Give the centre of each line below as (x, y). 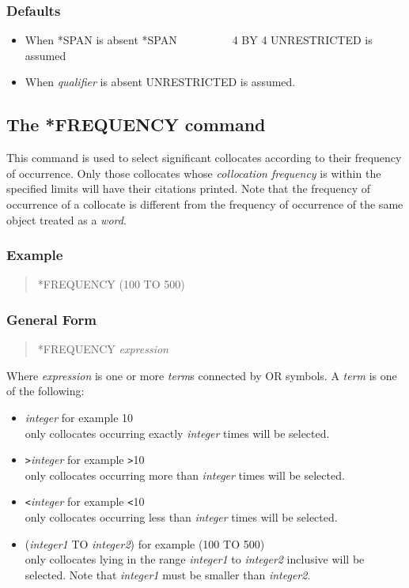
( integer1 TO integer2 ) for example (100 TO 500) (145, 543)
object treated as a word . (66, 219)
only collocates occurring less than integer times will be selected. (181, 517)
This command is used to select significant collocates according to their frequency (204, 158)
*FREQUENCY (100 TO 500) (111, 284)
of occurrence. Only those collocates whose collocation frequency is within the (194, 173)
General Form (51, 319)
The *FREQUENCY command (136, 124)
